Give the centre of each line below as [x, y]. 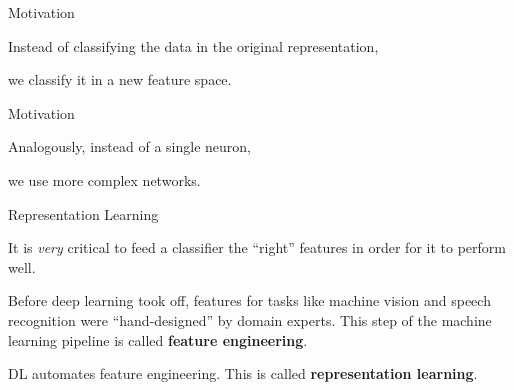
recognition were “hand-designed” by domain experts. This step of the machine [250, 319]
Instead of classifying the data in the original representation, [193, 45]
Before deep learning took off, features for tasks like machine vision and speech [249, 300]
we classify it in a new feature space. [120, 79]
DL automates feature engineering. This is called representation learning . [243, 373]
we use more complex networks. [104, 179]
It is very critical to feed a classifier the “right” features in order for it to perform [257, 247]
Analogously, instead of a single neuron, [129, 146]
